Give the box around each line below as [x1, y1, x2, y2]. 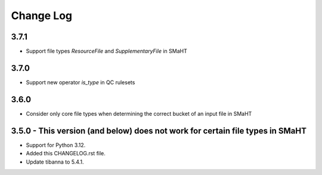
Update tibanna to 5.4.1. [26, 158, 84, 165]
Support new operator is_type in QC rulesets [26, 78, 135, 86]
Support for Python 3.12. [26, 141, 86, 149]
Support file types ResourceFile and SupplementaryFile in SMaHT [26, 48, 187, 55]
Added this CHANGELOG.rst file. [26, 150, 106, 157]
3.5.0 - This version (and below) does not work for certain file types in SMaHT [11, 125, 307, 136]
